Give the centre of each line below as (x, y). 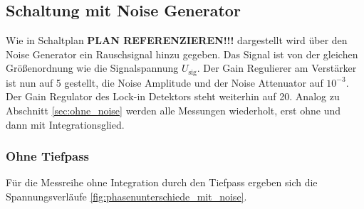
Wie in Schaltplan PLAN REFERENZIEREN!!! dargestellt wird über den (177, 40)
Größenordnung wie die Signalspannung (92, 68)
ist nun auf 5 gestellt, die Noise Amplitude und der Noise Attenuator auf (165, 82)
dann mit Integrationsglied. (65, 124)
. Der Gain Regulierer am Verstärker (277, 68)
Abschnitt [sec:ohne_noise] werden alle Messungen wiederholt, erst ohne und (173, 111)
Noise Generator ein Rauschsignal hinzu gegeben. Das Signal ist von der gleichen (182, 54)
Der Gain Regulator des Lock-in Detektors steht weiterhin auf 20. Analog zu (173, 96)
